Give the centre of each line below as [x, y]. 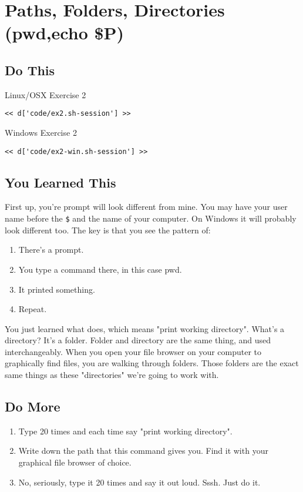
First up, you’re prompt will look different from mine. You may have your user [146, 207]
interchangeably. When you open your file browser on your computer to [133, 351]
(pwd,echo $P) [65, 33]
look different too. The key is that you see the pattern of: [108, 230]
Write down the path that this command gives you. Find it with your [143, 451]
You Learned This [60, 182]
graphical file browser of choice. [75, 462]
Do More [33, 406]
